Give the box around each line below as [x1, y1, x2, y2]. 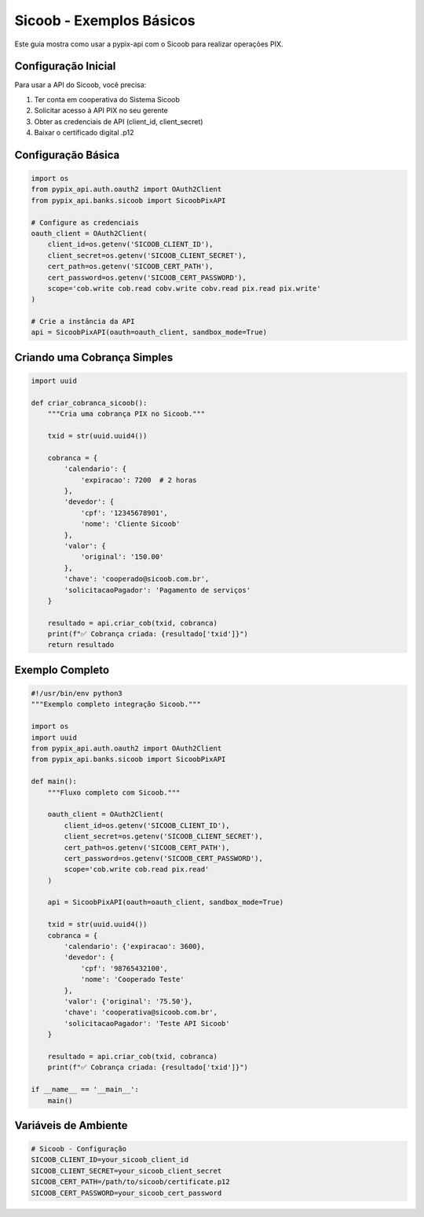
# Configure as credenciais [31, 218, 139, 227]
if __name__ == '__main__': [31, 1085, 139, 1094]
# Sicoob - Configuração [31, 1145, 127, 1153]
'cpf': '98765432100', [80, 964, 168, 972]
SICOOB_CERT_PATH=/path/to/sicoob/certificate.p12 [31, 1178, 231, 1186]
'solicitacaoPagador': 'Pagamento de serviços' [64, 586, 251, 594]
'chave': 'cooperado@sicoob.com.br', [64, 575, 210, 583]
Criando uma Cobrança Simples [14, 351, 174, 364]
